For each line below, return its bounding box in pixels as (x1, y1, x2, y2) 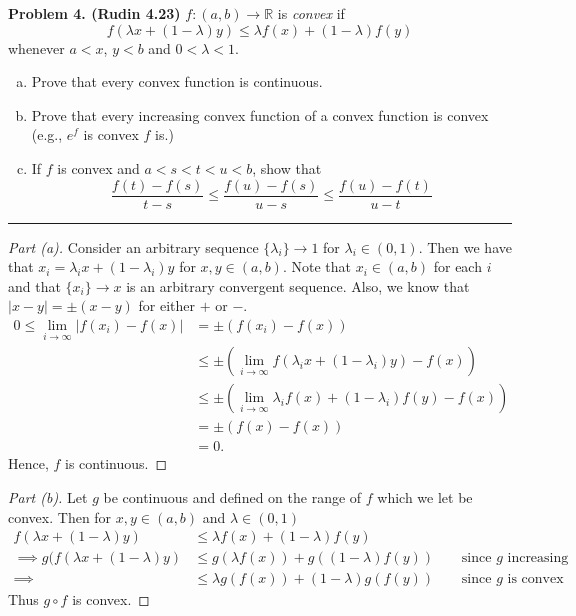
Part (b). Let (8, 486, 88, 507)
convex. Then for (8, 506, 112, 527)
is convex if (277, 3, 345, 23)
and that (8, 275, 61, 296)
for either (138, 295, 195, 316)
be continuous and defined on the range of (103, 486, 362, 507)
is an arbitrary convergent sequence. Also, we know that (126, 275, 470, 296)
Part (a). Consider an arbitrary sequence (8, 236, 259, 257)
